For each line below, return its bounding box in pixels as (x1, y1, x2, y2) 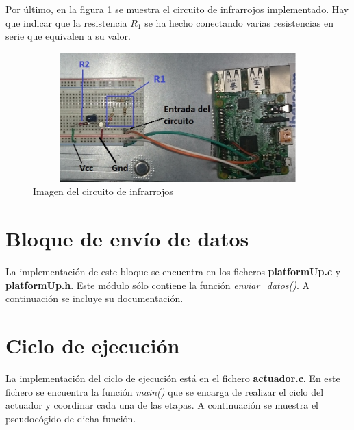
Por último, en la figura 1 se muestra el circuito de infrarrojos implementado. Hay (5, 2, 349, 16)
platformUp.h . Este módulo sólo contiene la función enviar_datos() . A (5, 277, 310, 292)
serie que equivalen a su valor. (5, 29, 131, 43)
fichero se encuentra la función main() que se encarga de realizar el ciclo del (5, 384, 324, 399)
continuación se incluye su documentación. (5, 291, 184, 305)
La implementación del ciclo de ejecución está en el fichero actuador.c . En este (5, 370, 340, 385)
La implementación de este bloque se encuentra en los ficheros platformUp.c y (5, 264, 341, 279)
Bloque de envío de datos (5, 225, 249, 253)
